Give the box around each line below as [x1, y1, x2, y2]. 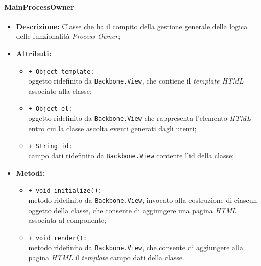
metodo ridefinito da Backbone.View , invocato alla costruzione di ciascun [28, 194, 257, 205]
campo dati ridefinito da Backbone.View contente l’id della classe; [28, 150, 234, 161]
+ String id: [28, 142, 73, 150]
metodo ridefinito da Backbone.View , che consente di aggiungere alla [28, 242, 243, 253]
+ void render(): [28, 234, 87, 242]
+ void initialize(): [28, 187, 102, 195]
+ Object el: [28, 105, 73, 113]
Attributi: [16, 48, 52, 58]
